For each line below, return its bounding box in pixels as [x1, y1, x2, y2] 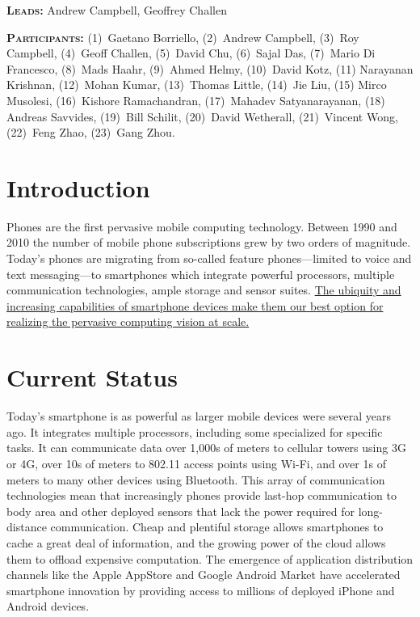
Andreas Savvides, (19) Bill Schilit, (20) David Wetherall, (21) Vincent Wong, [6, 108, 398, 125]
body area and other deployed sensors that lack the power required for [6, 502, 355, 519]
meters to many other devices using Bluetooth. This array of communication [6, 471, 385, 488]
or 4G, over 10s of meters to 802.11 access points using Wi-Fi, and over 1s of [6, 454, 386, 471]
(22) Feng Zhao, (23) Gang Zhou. [6, 124, 175, 141]
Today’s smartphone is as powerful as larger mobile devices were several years [6, 408, 392, 425]
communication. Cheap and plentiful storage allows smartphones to [50, 518, 384, 535]
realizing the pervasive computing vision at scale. [6, 313, 250, 330]
